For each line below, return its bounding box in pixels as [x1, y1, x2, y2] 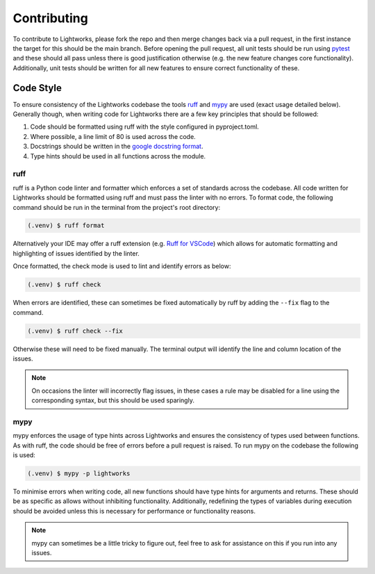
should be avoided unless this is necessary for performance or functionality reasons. [12, 507, 256, 515]
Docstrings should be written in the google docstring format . [30, 142, 203, 151]
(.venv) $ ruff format [27, 222, 105, 229]
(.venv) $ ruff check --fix [27, 327, 123, 335]
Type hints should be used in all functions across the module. [30, 151, 206, 160]
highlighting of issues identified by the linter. [12, 249, 140, 257]
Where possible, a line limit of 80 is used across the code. [30, 132, 196, 140]
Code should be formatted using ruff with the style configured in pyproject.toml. [30, 122, 260, 131]
